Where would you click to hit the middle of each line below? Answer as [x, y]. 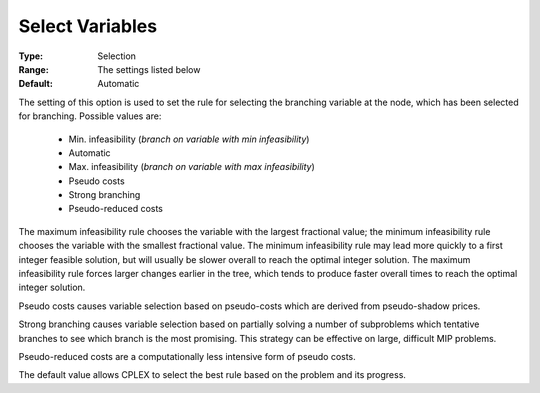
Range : [33, 69]
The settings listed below [149, 69]
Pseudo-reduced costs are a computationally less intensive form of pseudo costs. [187, 356]
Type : [31, 56]
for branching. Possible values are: [90, 116]
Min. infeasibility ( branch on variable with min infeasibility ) [189, 139]
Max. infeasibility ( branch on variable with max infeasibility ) [191, 167]
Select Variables [88, 26]
